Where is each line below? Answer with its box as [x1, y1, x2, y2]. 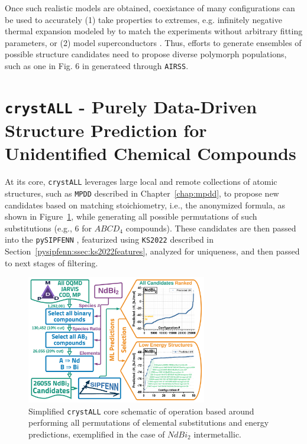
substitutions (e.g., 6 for [5, 221, 92, 234]
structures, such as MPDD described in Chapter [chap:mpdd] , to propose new [5, 187, 279, 199]
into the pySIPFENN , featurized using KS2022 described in [5, 233, 214, 246]
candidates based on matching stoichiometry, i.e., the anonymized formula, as [5, 198, 286, 211]
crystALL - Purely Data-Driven [5, 94, 257, 118]
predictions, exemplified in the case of [28, 427, 165, 440]
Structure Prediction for [5, 118, 207, 142]
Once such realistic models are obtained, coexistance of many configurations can [5, 2, 295, 14]
